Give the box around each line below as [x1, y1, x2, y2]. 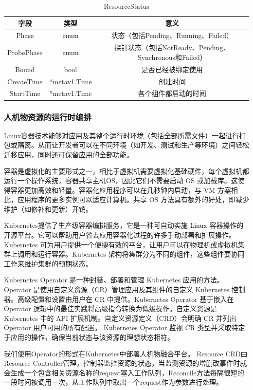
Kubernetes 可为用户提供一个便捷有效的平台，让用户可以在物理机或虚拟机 [4, 239, 238, 249]
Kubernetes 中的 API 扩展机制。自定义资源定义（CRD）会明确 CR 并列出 [4, 313, 236, 323]
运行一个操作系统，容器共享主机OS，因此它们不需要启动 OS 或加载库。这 [4, 175, 238, 186]
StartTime [9, 88, 40, 98]
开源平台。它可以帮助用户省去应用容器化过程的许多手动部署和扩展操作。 [4, 230, 235, 240]
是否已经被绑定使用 [141, 64, 203, 74]
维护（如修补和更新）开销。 [4, 204, 92, 214]
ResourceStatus [104, 1, 149, 11]
